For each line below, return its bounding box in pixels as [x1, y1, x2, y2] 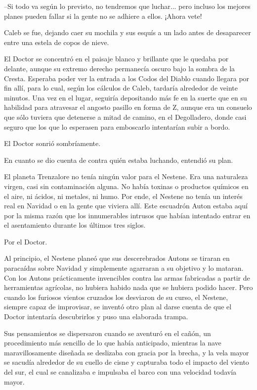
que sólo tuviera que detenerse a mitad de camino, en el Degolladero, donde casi [4, 111, 247, 122]
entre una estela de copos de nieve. [4, 37, 109, 47]
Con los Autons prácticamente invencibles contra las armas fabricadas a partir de [4, 272, 250, 283]
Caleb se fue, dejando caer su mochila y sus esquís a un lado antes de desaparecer [4, 27, 251, 38]
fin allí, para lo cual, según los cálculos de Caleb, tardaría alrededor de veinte [4, 83, 238, 93]
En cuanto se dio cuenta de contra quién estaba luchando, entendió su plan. [4, 154, 233, 165]
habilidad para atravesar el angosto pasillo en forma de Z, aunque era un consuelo [4, 102, 252, 112]
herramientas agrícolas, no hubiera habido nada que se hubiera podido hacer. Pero [4, 282, 253, 292]
